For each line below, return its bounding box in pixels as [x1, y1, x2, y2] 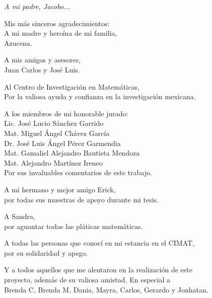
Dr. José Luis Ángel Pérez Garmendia [4, 137, 121, 148]
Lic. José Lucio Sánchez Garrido [4, 118, 104, 128]
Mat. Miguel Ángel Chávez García [4, 127, 110, 138]
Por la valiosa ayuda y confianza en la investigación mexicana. [4, 91, 196, 102]
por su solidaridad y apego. [4, 247, 88, 258]
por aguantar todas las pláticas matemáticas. [4, 220, 143, 231]
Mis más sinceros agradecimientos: [4, 18, 110, 28]
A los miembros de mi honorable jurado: [4, 108, 128, 118]
